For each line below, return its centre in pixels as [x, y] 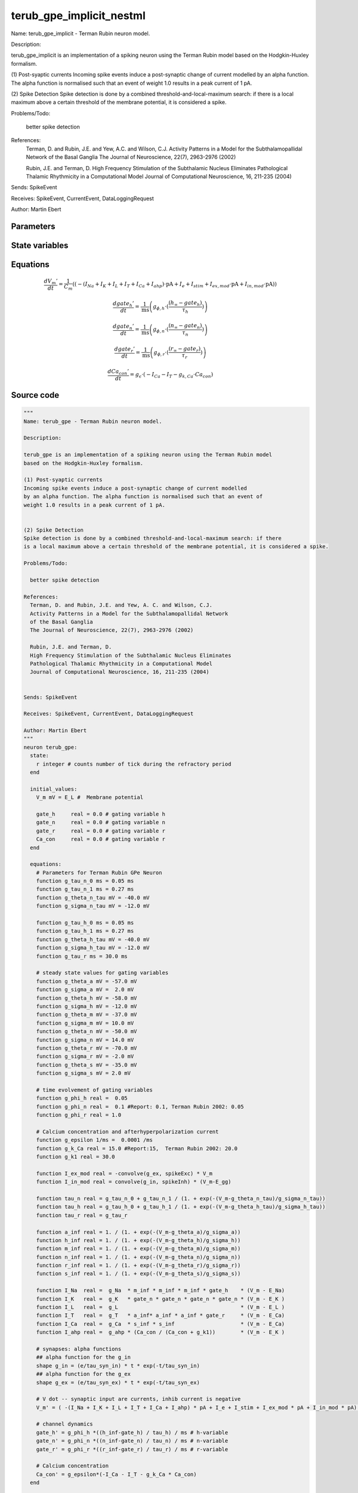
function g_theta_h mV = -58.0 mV [87, 998]
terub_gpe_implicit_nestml [78, 16]
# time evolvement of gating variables [95, 1090]
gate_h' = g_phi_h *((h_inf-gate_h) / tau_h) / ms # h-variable [132, 1432]
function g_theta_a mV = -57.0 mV [87, 981]
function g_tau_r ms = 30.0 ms [82, 956]
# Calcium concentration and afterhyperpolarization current [127, 1131]
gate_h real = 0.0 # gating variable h [101, 814]
